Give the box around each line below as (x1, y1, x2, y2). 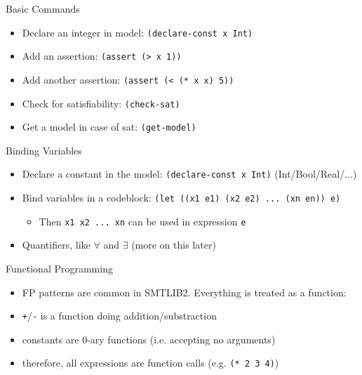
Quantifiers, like (22, 237, 90, 252)
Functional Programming (6, 261, 113, 276)
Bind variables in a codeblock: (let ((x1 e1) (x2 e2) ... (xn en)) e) (22, 190, 341, 205)
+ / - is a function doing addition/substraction (22, 308, 217, 323)
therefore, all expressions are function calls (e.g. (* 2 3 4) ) (22, 355, 279, 370)
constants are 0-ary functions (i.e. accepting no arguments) (22, 331, 276, 346)
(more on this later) (131, 237, 216, 252)
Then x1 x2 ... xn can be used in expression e (39, 213, 246, 228)
